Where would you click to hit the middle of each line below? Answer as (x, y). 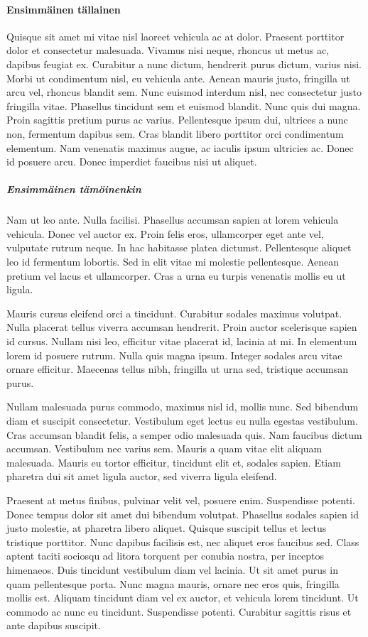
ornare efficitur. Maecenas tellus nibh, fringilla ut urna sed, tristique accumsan (177, 369)
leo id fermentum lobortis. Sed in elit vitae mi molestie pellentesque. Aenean (173, 262)
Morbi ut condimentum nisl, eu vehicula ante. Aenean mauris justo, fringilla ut (178, 78)
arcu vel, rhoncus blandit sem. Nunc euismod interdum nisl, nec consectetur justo (184, 92)
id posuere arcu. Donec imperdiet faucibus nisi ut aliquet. (132, 162)
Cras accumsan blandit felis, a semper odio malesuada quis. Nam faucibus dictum (184, 434)
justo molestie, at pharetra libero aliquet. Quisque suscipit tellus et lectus (167, 528)
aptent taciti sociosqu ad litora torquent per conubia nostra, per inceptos (165, 556)
